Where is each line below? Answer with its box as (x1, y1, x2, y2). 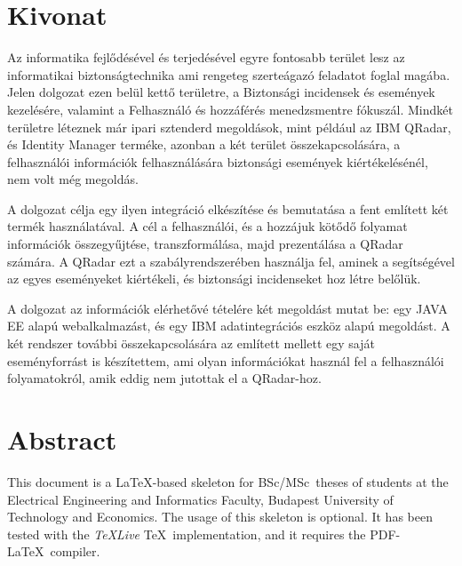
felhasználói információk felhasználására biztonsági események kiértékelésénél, (7, 152, 428, 171)
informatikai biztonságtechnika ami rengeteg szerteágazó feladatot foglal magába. (7, 65, 450, 84)
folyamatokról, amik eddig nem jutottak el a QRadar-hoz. (7, 369, 322, 387)
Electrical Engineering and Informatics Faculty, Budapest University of (7, 490, 394, 508)
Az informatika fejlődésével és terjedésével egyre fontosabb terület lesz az (7, 48, 405, 67)
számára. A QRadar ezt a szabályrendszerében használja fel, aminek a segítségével (7, 251, 455, 270)
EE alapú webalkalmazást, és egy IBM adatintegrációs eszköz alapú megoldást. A (7, 316, 450, 335)
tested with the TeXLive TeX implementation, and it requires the (7, 524, 366, 543)
